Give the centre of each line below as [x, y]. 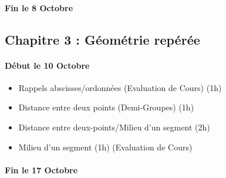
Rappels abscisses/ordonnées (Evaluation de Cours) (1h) [120, 87]
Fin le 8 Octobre [39, 7]
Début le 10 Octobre [47, 65]
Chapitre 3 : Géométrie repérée [102, 39]
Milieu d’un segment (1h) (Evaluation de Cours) [105, 147]
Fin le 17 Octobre [41, 169]
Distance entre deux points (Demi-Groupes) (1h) [106, 107]
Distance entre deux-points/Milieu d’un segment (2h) [114, 127]
